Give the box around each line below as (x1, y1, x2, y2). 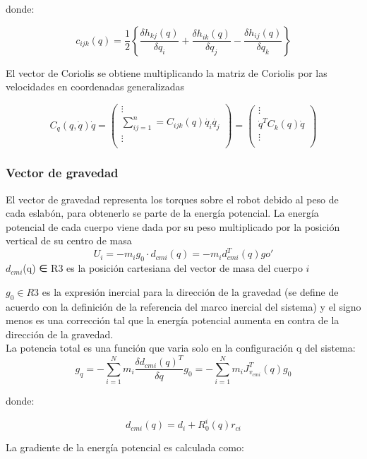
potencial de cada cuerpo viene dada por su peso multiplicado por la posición (6, 219, 340, 234)
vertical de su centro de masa (6, 233, 132, 248)
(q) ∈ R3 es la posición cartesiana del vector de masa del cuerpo (23, 261, 303, 275)
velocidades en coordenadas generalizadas (6, 79, 185, 94)
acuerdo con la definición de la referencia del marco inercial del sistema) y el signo (6, 299, 361, 314)
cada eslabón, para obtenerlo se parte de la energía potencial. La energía (6, 205, 319, 220)
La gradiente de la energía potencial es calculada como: (6, 440, 244, 455)
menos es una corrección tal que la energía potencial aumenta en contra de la (6, 313, 339, 328)
